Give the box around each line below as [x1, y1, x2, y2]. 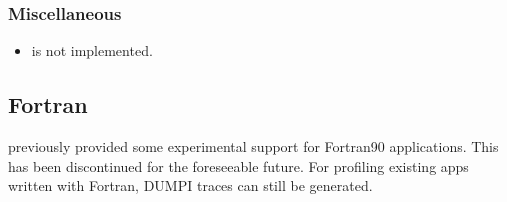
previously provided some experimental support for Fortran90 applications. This [8, 136, 499, 157]
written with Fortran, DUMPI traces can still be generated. [8, 175, 373, 196]
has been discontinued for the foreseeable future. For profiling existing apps [8, 155, 469, 176]
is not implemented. [31, 40, 153, 61]
